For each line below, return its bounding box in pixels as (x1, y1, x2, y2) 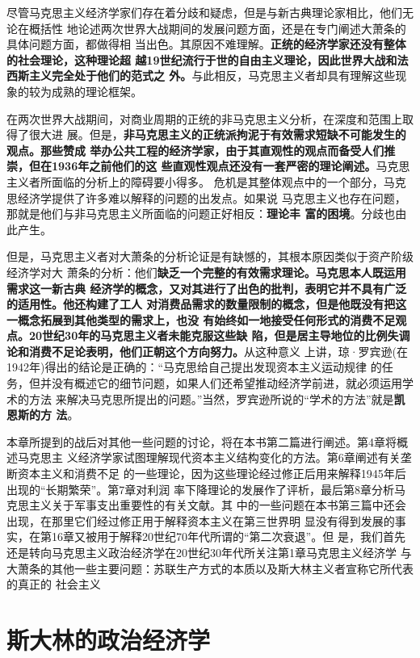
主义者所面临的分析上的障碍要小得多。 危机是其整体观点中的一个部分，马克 (6, 173, 406, 190)
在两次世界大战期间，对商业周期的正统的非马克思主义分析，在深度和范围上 (6, 110, 402, 127)
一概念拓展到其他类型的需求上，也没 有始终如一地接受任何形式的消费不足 (6, 311, 396, 328)
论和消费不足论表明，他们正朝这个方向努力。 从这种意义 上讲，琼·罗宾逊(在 (6, 342, 408, 359)
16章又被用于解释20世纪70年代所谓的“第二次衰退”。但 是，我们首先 (51, 528, 405, 545)
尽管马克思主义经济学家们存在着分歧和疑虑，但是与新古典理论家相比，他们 (6, 4, 402, 20)
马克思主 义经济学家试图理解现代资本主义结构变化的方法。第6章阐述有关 (17, 449, 401, 466)
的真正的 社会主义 (6, 576, 101, 593)
